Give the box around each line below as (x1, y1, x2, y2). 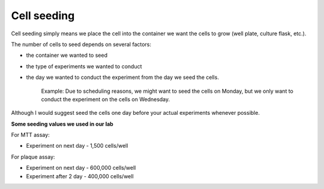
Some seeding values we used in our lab (11, 120, 113, 127)
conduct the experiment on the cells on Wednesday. (41, 96, 170, 103)
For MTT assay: (11, 132, 50, 139)
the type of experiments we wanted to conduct (26, 63, 142, 70)
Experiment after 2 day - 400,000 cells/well (26, 172, 134, 179)
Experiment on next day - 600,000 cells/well (26, 164, 136, 172)
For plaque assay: (11, 153, 55, 160)
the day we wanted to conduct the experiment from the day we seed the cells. (26, 74, 219, 81)
